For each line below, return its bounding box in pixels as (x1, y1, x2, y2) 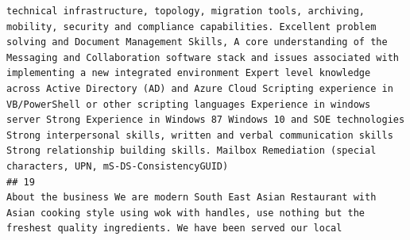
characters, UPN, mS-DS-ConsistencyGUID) (6, 160, 229, 172)
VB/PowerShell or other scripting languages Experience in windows (6, 98, 371, 110)
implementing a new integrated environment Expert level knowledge (6, 67, 371, 79)
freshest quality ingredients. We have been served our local (6, 223, 342, 234)
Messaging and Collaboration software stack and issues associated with (6, 51, 399, 63)
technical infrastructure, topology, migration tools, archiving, (6, 6, 366, 17)
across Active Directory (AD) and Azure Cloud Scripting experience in (6, 82, 393, 94)
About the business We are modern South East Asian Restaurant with (6, 192, 377, 204)
